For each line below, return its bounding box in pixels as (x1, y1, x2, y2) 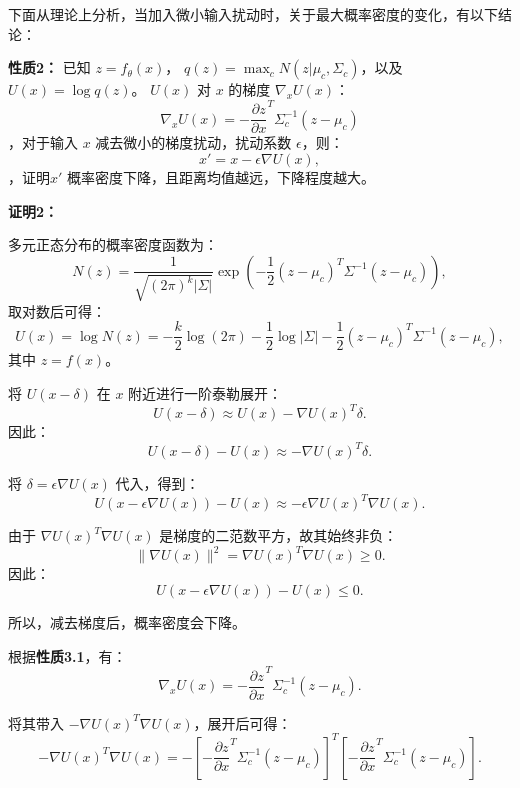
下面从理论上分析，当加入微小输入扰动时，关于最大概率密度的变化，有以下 (8, 4, 498, 24)
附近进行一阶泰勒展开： (128, 382, 283, 403)
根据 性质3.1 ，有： (8, 645, 127, 666)
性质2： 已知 (8, 57, 91, 78)
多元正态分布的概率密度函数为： (8, 234, 218, 255)
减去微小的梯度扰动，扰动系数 (95, 132, 292, 153)
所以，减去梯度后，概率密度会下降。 (8, 611, 246, 632)
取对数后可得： (8, 300, 106, 321)
